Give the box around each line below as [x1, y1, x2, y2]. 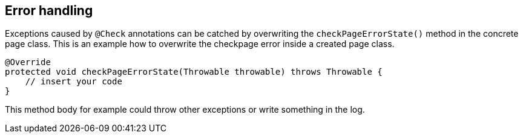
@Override [5, 57, 51, 67]
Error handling [5, 3, 93, 18]
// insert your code [25, 77, 122, 87]
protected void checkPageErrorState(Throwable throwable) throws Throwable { [5, 67, 383, 77]
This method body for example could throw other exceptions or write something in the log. [5, 104, 365, 115]
